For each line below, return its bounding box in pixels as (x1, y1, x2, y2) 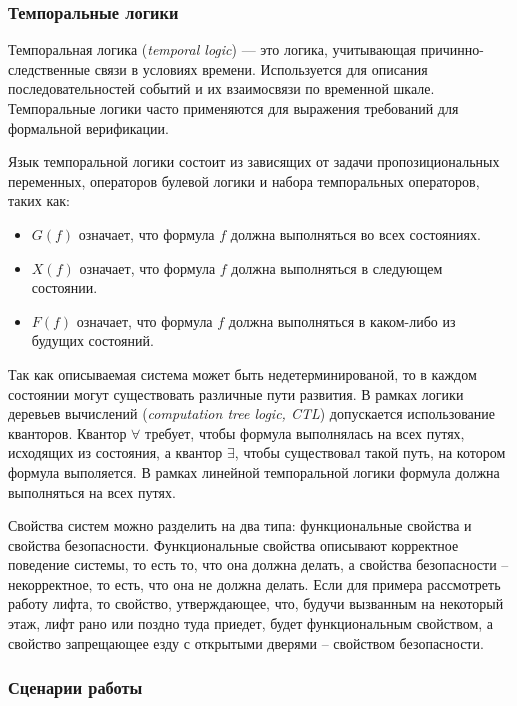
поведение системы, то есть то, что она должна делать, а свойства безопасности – (8, 554, 509, 575)
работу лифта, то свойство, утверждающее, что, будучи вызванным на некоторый (8, 593, 504, 614)
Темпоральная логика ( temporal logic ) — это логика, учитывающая (8, 39, 417, 60)
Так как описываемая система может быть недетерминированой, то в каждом (8, 363, 477, 384)
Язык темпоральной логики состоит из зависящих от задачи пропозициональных (8, 151, 500, 172)
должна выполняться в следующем (231, 257, 443, 278)
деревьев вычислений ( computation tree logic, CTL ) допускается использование (8, 403, 495, 424)
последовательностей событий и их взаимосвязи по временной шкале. (8, 78, 435, 99)
